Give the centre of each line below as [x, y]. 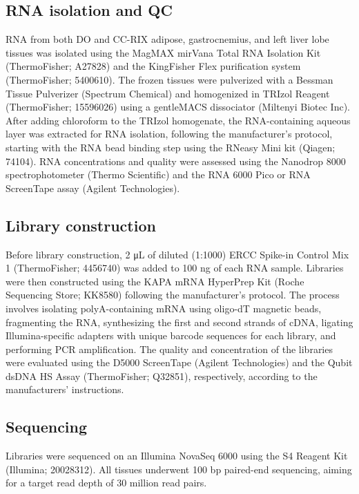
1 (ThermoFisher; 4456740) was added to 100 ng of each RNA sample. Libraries [175, 268]
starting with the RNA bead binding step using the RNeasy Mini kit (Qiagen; [171, 147]
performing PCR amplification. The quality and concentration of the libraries [169, 349]
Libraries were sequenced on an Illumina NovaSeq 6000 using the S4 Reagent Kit [177, 456]
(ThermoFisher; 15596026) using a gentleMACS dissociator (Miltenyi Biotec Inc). [178, 107]
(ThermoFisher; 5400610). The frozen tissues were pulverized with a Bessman [169, 79]
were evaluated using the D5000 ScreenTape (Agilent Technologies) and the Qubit [179, 362]
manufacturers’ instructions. [65, 389]
